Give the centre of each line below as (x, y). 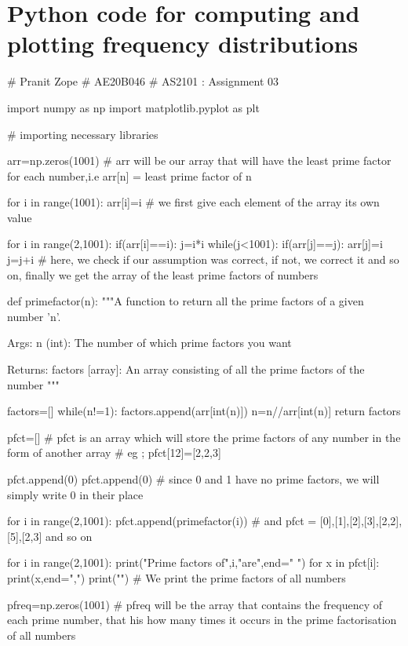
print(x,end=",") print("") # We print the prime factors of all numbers (177, 577)
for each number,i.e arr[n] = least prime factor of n (129, 175)
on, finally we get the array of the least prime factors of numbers (163, 274)
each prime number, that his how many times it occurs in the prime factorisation (202, 620)
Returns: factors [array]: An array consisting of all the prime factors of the (186, 369)
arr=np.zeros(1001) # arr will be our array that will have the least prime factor (199, 161)
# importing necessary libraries (83, 134)
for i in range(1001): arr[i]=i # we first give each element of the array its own (193, 202)
